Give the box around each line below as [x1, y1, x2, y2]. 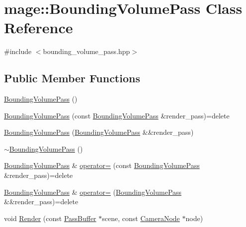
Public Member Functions [4, 70, 140, 86]
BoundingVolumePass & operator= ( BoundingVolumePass [4, 186, 182, 197]
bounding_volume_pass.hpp [43, 46, 130, 57]
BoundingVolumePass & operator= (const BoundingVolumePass [4, 160, 200, 170]
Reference [4, 17, 73, 38]
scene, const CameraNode [102, 213, 180, 223]
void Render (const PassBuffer [4, 213, 96, 223]
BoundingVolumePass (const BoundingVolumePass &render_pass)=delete [4, 110, 230, 120]
